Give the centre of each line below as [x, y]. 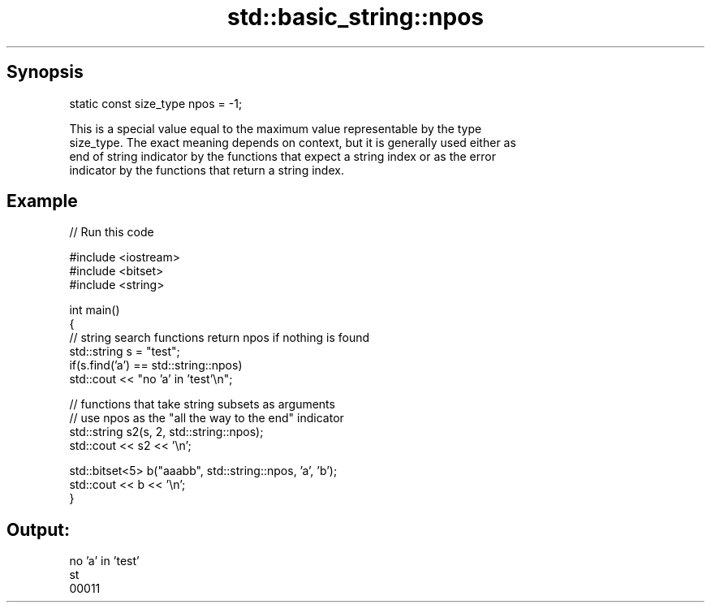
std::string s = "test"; [125, 352]
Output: [38, 529]
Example [42, 201]
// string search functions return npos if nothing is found [220, 338]
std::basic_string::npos [355, 17]
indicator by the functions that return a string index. [207, 170]
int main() [95, 310]
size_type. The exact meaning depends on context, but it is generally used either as [293, 142]
